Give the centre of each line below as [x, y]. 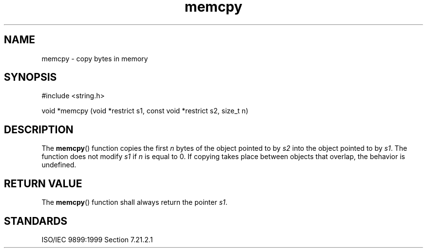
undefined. [59, 165]
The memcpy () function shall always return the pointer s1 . [135, 202]
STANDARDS [36, 221]
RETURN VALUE [43, 183]
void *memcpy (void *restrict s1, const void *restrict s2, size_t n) [145, 111]
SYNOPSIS [30, 77]
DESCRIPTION [39, 129]
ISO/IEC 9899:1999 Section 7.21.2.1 [97, 239]
